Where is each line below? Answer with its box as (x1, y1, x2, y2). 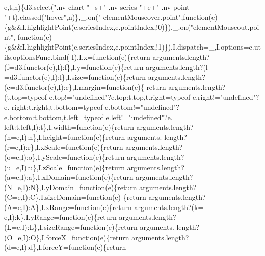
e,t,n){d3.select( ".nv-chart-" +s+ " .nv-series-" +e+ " (4, 2, 159, 12)
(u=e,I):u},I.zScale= (4, 161, 68, 172)
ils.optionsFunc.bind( (4, 51, 69, 62)
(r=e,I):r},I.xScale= (4, 142, 66, 152)
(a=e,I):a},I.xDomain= (4, 172, 76, 182)
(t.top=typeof (4, 91, 47, 102)
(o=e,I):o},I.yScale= (4, 151, 68, 162)
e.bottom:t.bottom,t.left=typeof (4, 111, 103, 122)
